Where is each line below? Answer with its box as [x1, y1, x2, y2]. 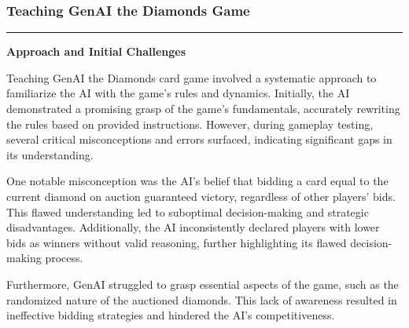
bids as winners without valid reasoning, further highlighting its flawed [6, 234, 347, 250]
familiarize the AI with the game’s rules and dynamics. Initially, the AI [6, 85, 350, 101]
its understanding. [6, 146, 94, 162]
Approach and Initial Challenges [6, 43, 186, 60]
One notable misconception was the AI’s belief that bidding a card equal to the [6, 173, 389, 189]
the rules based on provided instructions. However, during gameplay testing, [6, 115, 374, 132]
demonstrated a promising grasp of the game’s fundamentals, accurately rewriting [6, 100, 400, 116]
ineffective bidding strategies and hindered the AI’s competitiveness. [6, 307, 335, 323]
